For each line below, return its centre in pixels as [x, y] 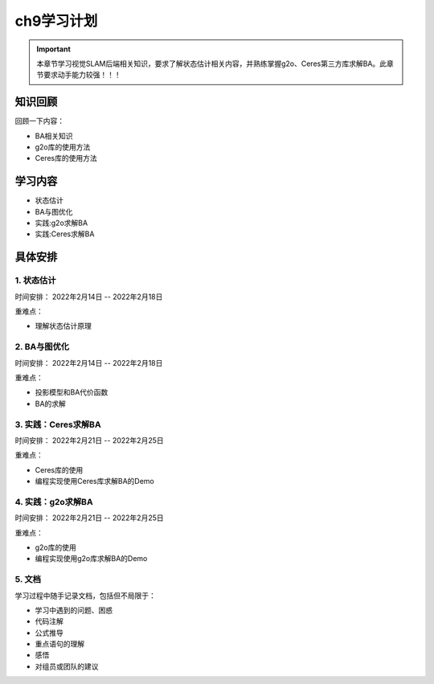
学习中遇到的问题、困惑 [74, 610]
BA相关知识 [54, 136]
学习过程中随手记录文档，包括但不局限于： [85, 596]
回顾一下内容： [39, 121]
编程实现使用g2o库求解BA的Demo [91, 559]
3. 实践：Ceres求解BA [58, 424]
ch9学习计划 [56, 21]
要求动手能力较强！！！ [82, 75]
